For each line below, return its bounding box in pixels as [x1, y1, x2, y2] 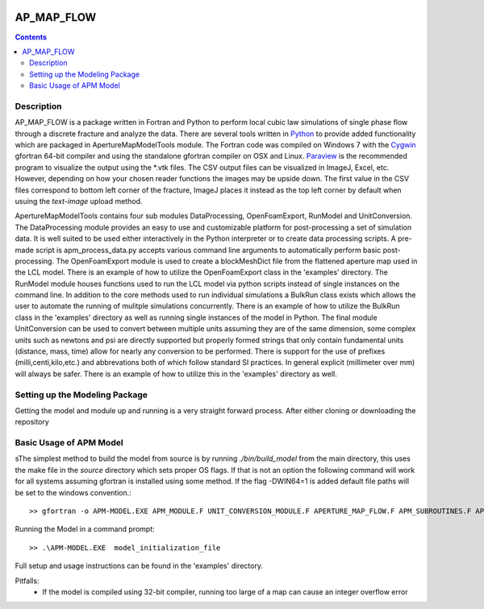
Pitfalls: [15, 576, 40, 586]
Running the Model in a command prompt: [15, 524, 155, 534]
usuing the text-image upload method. [15, 196, 143, 205]
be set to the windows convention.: [15, 487, 132, 497]
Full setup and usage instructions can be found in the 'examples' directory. [15, 561, 264, 571]
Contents [15, 32, 48, 42]
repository [15, 417, 50, 427]
